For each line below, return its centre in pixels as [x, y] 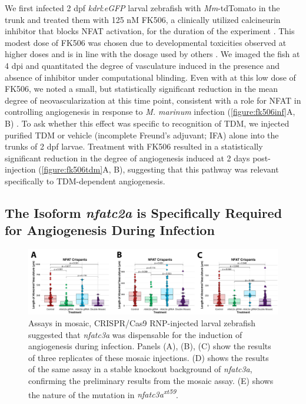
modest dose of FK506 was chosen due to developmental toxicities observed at [146, 42]
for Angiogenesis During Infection [110, 230]
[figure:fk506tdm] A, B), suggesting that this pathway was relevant [160, 169]
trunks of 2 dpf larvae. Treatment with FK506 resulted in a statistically [134, 146]
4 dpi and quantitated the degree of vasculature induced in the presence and [142, 65]
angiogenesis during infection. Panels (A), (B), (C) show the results [150, 346]
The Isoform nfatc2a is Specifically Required [144, 212]
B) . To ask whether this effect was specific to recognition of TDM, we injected [147, 123]
